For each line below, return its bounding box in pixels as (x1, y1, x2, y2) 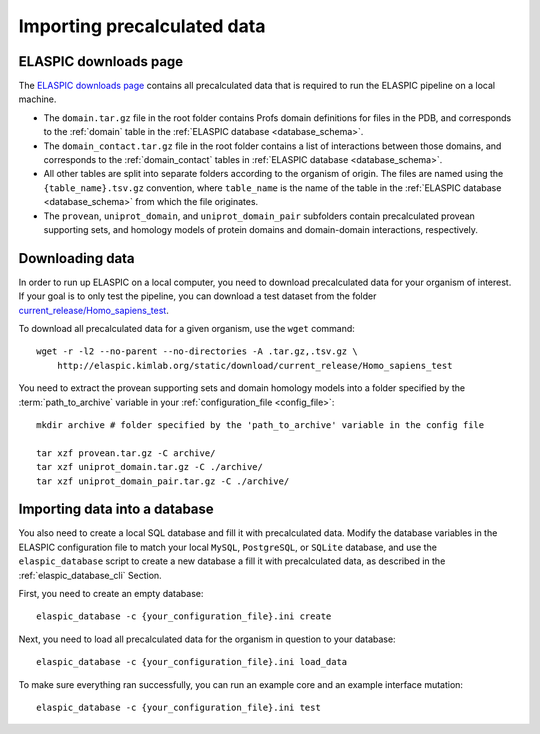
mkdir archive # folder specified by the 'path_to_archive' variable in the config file (36, 420, 485, 430)
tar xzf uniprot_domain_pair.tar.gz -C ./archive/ (36, 475, 290, 487)
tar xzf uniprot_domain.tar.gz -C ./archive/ (36, 461, 264, 473)
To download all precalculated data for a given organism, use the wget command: (18, 323, 355, 335)
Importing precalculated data (18, 15, 266, 37)
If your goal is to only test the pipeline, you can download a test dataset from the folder (18, 290, 377, 302)
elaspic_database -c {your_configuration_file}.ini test (36, 701, 322, 713)
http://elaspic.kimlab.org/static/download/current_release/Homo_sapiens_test (56, 360, 453, 371)
